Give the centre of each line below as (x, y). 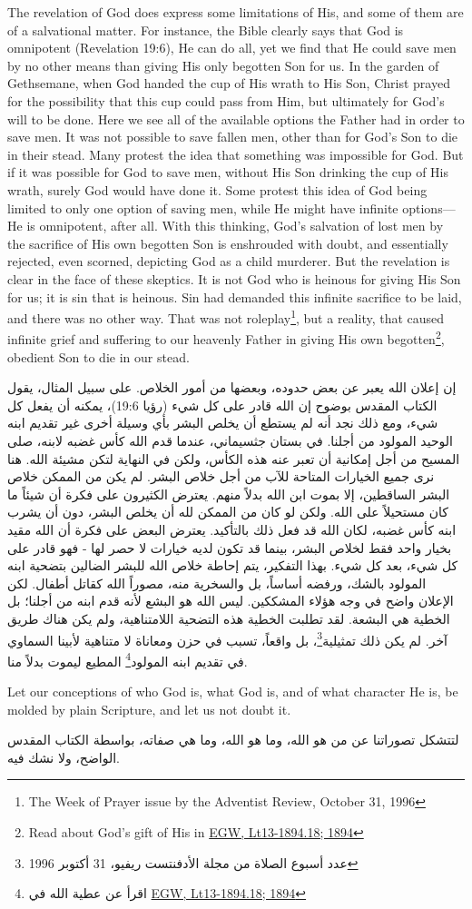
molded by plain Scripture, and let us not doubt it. (149, 709)
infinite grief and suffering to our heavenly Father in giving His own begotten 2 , (226, 337)
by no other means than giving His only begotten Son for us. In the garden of (223, 65)
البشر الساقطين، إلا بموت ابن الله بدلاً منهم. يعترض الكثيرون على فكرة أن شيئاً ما (229, 494)
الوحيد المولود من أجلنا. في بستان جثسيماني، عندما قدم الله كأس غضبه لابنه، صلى (230, 440)
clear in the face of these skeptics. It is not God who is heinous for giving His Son (234, 278)
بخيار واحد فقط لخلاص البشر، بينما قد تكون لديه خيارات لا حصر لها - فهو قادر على (230, 547)
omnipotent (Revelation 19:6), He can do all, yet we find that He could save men (232, 48)
